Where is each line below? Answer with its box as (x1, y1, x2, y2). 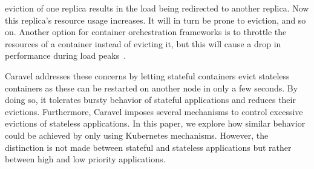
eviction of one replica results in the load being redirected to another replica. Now (5, 2, 309, 14)
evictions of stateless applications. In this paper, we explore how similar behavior (5, 117, 306, 130)
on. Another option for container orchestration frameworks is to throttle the (5, 25, 287, 38)
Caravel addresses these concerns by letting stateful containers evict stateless (5, 69, 290, 82)
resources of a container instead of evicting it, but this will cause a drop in (5, 37, 281, 50)
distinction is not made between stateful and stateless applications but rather (5, 141, 292, 153)
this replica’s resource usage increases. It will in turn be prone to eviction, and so (5, 13, 306, 26)
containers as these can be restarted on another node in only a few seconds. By (5, 81, 298, 94)
